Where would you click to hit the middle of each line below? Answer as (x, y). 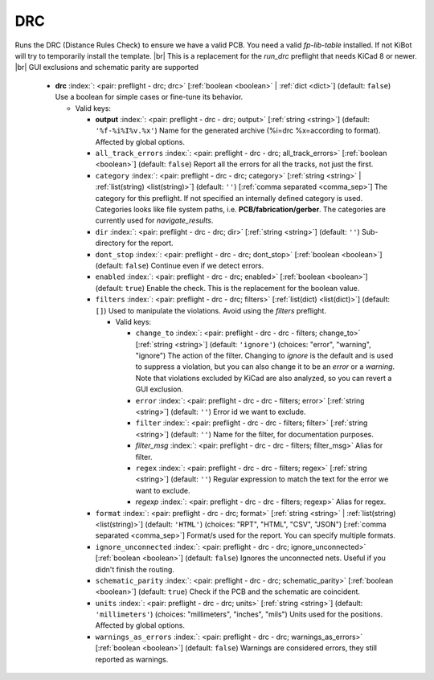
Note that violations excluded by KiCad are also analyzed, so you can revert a (264, 378)
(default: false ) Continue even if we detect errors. (180, 265)
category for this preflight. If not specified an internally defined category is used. (229, 198)
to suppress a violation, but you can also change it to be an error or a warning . (265, 367)
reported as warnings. (132, 659)
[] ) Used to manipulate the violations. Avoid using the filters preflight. (211, 310)
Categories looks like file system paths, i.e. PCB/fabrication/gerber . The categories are (240, 210)
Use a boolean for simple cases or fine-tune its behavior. (149, 97)
